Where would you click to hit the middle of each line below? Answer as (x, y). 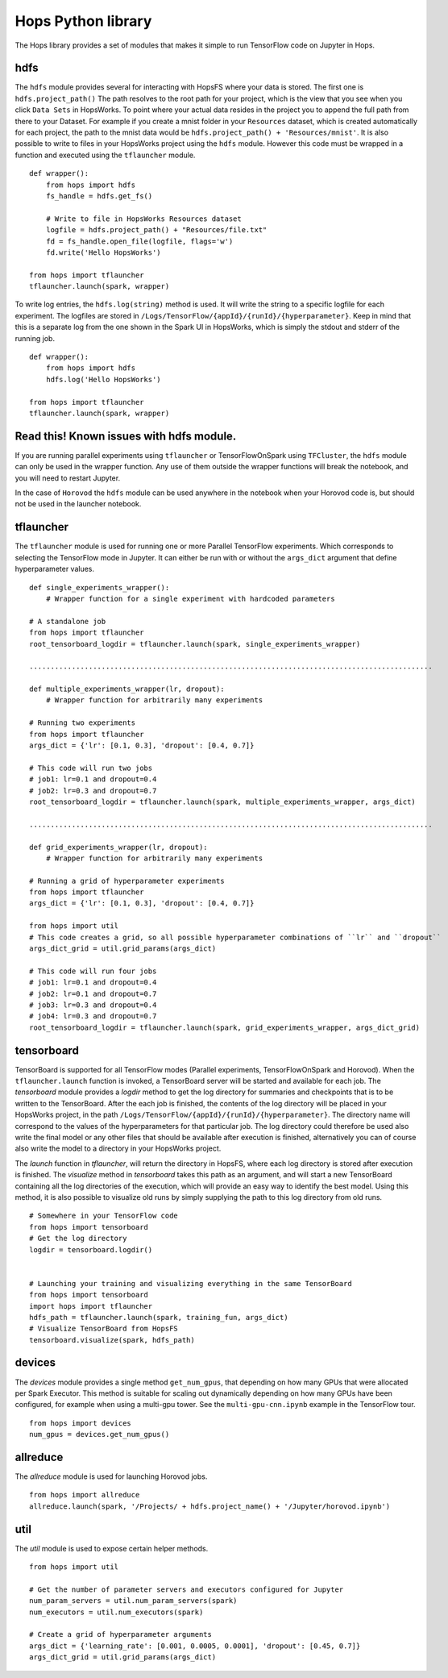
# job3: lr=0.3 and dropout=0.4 (93, 1005)
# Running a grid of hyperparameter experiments (127, 881)
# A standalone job (68, 621)
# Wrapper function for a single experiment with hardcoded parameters (190, 598)
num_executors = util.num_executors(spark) (116, 1612)
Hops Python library (83, 21)
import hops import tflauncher (91, 1306)
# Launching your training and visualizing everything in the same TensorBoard (191, 1283)
